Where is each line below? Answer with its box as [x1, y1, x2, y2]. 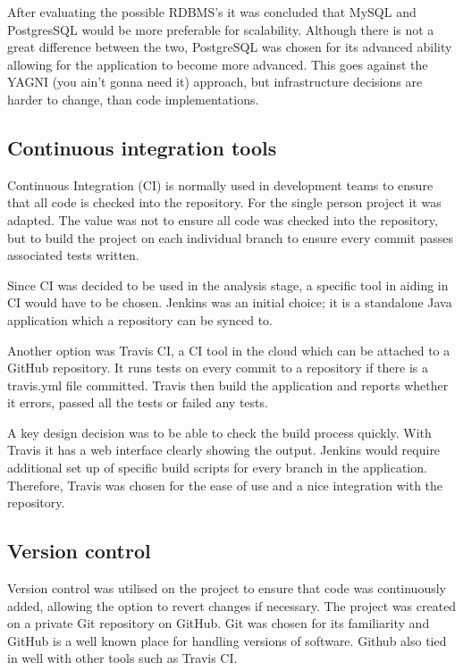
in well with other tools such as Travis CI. [7, 649, 238, 667]
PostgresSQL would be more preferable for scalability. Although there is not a [7, 20, 434, 38]
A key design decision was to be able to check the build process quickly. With [7, 423, 432, 441]
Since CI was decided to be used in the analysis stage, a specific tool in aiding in [7, 275, 449, 294]
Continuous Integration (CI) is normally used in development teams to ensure [7, 175, 434, 194]
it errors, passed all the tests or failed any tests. [7, 393, 268, 412]
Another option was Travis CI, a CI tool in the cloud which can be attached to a [7, 340, 450, 359]
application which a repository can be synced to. [7, 310, 273, 329]
